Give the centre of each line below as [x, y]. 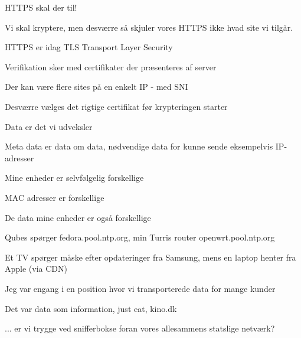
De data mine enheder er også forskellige [78, 217]
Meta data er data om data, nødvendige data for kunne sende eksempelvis [139, 146]
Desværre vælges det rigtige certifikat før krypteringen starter [116, 106]
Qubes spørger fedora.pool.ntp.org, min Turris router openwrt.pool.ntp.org [140, 237]
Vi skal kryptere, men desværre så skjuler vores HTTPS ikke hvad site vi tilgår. [149, 27]
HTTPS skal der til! [41, 7]
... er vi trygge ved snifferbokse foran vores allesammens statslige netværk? [140, 328]
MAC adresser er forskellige [55, 197]
